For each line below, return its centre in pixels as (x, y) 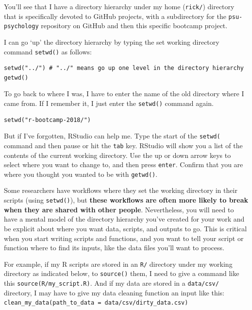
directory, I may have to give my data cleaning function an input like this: (114, 292)
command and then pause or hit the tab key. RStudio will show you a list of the (123, 145)
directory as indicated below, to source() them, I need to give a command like (122, 273)
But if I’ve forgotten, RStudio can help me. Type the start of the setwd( (112, 136)
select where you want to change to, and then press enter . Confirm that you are (124, 164)
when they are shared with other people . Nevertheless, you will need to (119, 209)
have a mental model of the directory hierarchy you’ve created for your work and (124, 219)
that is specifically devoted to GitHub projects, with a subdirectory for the (115, 16)
